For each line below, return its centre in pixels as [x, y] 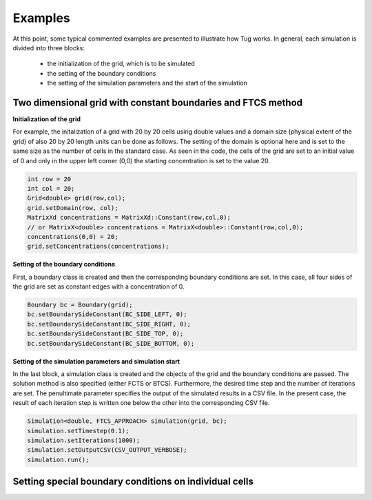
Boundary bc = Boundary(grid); [80, 305]
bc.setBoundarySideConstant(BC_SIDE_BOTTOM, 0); [111, 343]
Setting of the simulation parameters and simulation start [96, 361]
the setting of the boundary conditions [102, 73]
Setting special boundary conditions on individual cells [133, 482]
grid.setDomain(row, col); [73, 208]
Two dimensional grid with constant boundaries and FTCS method [158, 102]
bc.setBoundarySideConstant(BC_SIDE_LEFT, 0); [107, 314]
